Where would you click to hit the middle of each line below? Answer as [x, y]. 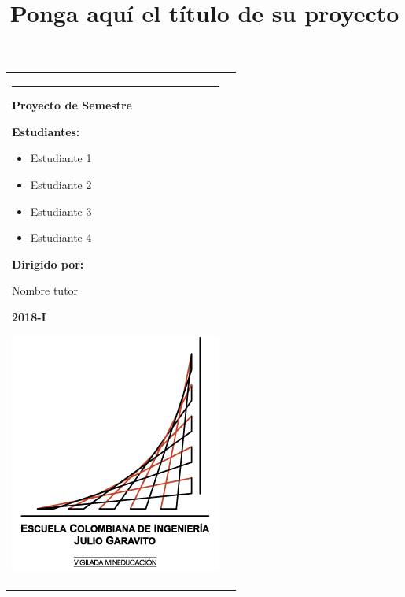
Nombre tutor [45, 290]
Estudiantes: [46, 131]
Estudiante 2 [61, 184]
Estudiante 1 [61, 158]
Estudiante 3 [61, 211]
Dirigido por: [48, 263]
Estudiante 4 [61, 237]
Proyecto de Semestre [72, 105]
